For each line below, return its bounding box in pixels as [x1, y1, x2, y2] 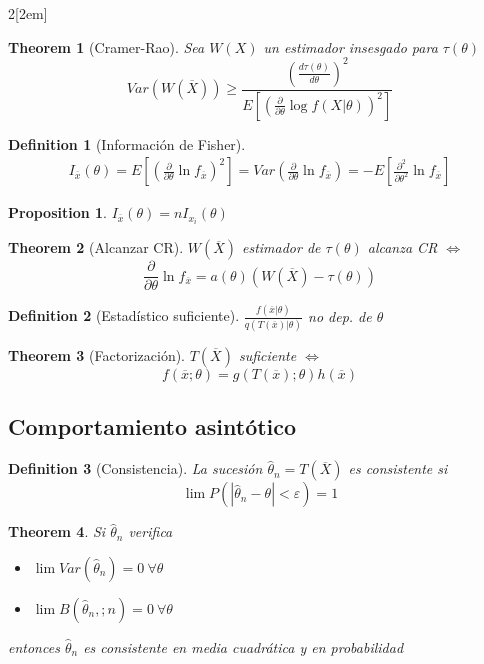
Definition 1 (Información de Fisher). [8, 133, 246, 154]
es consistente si [348, 458, 448, 479]
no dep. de [308, 305, 372, 326]
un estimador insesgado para [263, 36, 438, 57]
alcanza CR [367, 237, 438, 258]
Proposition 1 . [8, 202, 107, 223]
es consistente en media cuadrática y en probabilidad [83, 636, 404, 657]
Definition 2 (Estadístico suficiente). [8, 305, 240, 326]
